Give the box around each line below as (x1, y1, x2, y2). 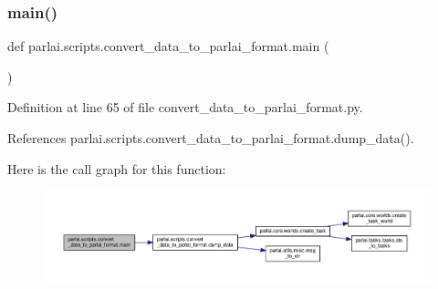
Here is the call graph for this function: (7, 159, 226, 178)
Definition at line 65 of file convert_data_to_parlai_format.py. (7, 98, 363, 117)
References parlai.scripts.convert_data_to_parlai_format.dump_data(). (7, 129, 414, 147)
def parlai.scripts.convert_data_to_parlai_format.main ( (7, 36, 329, 56)
